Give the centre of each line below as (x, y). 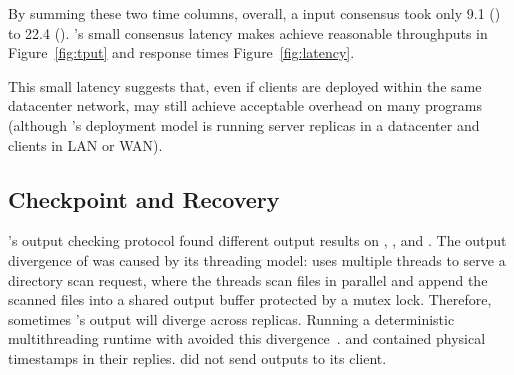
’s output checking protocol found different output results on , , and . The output (257, 240)
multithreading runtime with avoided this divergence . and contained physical (247, 338)
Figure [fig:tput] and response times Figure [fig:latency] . (181, 52)
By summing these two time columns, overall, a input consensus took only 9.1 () (254, 13)
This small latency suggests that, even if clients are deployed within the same (245, 85)
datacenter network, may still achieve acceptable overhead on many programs (245, 105)
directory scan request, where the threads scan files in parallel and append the (248, 279)
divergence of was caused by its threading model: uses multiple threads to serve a (257, 259)
